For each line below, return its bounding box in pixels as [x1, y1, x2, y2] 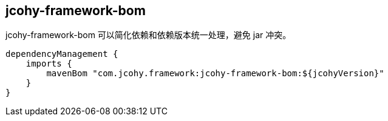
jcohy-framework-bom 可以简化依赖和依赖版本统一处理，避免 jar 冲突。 [5, 30, 291, 41]
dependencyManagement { [5, 49, 118, 59]
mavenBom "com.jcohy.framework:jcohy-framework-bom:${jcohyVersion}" [46, 68, 384, 79]
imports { [26, 59, 72, 69]
